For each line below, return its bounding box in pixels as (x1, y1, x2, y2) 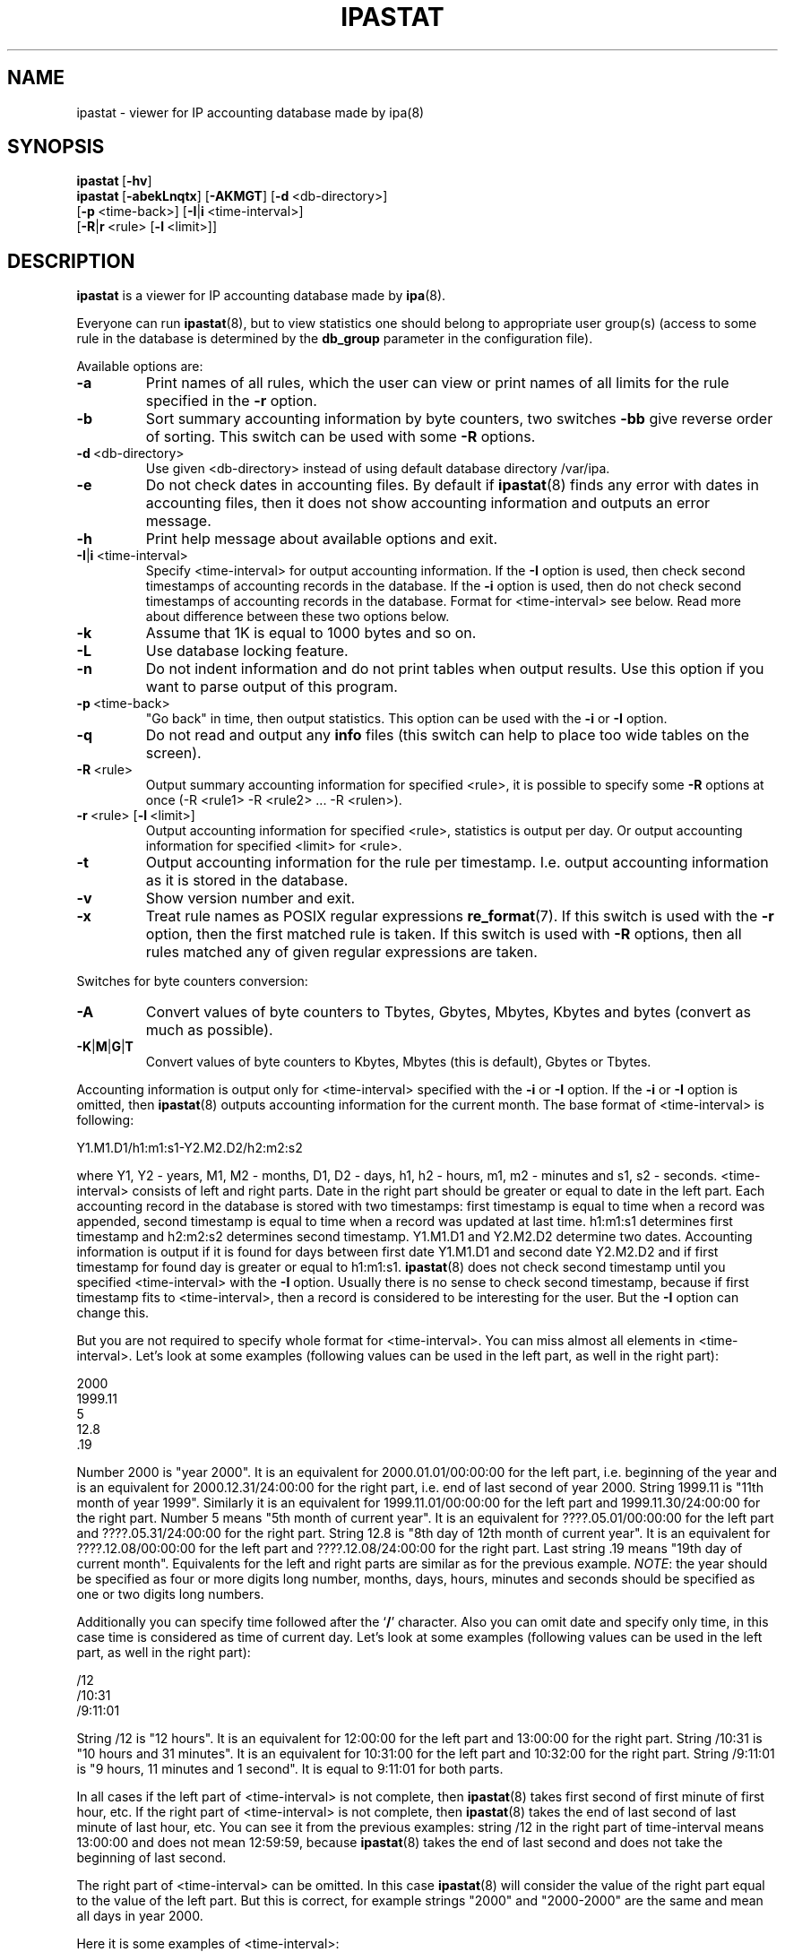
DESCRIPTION (7, 249, 135, 272)
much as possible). (145, 1021, 273, 1040)
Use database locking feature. (145, 642, 349, 661)
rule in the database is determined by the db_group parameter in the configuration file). (76, 331, 593, 347)
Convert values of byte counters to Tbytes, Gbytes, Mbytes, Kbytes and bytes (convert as (145, 1003, 752, 1022)
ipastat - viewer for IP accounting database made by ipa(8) (76, 104, 425, 120)
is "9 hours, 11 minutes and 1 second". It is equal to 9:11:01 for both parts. (76, 1761, 504, 1777)
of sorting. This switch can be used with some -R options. (145, 428, 536, 446)
